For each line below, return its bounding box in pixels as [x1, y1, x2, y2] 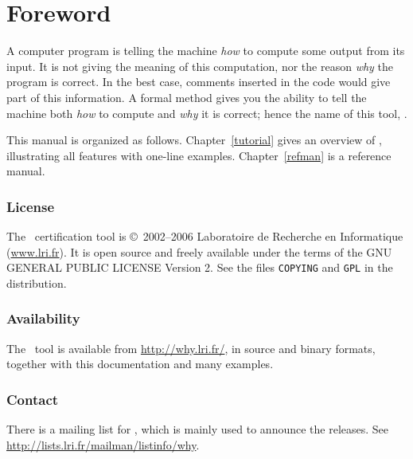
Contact [6, 389, 59, 409]
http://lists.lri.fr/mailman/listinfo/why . [6, 436, 200, 453]
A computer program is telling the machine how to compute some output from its [6, 42, 405, 59]
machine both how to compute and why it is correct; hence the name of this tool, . [6, 104, 407, 121]
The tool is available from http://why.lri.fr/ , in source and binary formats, [6, 339, 376, 356]
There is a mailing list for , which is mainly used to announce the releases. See [6, 421, 389, 437]
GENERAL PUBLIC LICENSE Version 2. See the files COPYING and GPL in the [6, 259, 393, 276]
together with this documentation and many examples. [6, 355, 274, 372]
